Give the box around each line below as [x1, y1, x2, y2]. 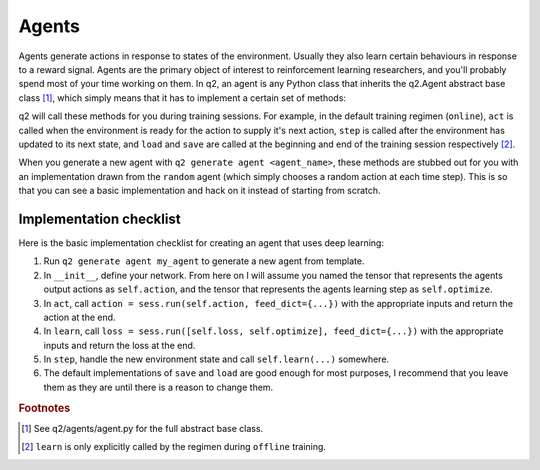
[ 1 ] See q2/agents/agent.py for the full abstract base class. [21, 422, 264, 434]
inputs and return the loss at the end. [43, 339, 196, 351]
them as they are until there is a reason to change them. [43, 381, 274, 393]
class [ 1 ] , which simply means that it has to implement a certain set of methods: [18, 91, 347, 104]
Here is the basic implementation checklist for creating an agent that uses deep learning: [18, 236, 385, 249]
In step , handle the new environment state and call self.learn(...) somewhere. [43, 353, 390, 365]
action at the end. [43, 311, 116, 323]
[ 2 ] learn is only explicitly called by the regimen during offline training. [21, 441, 327, 453]
